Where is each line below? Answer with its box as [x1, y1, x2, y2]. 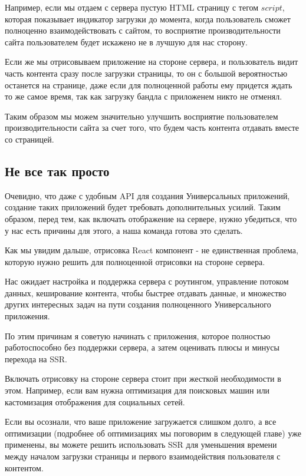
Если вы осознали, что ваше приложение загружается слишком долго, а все [5, 415, 277, 428]
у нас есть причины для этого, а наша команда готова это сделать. [5, 224, 243, 236]
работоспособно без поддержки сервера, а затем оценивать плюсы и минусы [5, 341, 279, 353]
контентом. [5, 461, 44, 474]
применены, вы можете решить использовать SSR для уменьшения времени [5, 438, 277, 451]
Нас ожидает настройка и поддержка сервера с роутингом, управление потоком [5, 275, 289, 287]
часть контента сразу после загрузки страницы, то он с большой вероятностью [5, 67, 288, 79]
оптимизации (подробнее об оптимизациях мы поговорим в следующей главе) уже [5, 427, 301, 439]
